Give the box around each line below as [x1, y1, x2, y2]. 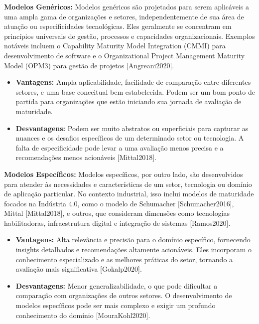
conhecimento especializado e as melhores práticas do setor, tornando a [15, 254, 233, 264]
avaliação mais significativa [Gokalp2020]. [15, 264, 142, 274]
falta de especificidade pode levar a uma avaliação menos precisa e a [15, 142, 224, 153]
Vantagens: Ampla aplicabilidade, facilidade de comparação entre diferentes [15, 77, 251, 87]
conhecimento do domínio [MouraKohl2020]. [15, 310, 150, 320]
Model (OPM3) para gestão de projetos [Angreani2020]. [4, 60, 174, 70]
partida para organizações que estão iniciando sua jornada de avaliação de [15, 96, 242, 107]
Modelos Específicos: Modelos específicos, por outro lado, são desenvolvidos [4, 168, 243, 179]
